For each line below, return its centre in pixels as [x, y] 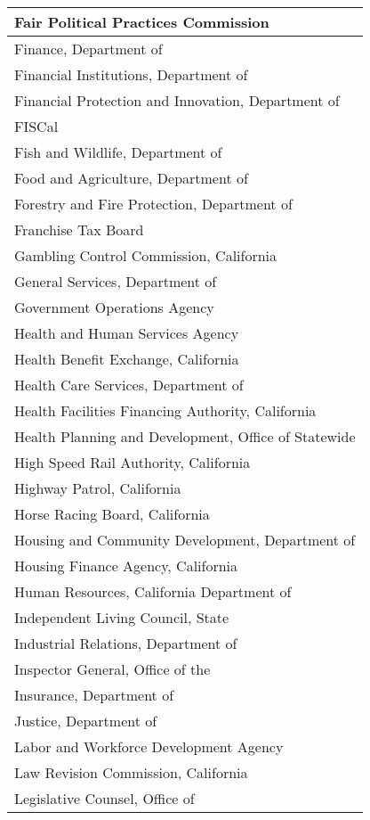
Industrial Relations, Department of [126, 643]
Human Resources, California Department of [153, 591]
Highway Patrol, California [98, 488]
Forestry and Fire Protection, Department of [153, 204]
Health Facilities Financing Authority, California [165, 410]
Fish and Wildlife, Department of [118, 152]
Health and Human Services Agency [127, 333]
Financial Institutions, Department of [131, 74]
